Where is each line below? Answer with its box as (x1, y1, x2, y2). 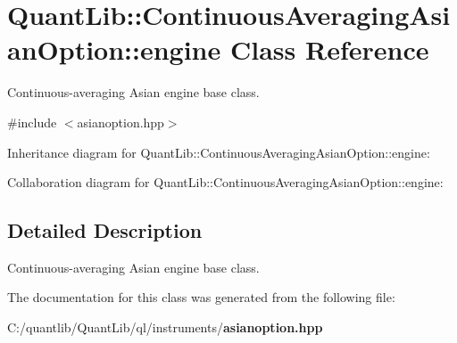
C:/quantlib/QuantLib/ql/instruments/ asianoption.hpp (7, 318, 323, 337)
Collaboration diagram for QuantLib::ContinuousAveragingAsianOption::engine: (7, 173, 444, 192)
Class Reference (229, 31, 429, 68)
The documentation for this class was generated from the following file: (7, 288, 395, 306)
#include (7, 112, 57, 131)
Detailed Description (7, 216, 203, 244)
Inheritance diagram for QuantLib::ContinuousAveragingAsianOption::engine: (7, 143, 430, 161)
